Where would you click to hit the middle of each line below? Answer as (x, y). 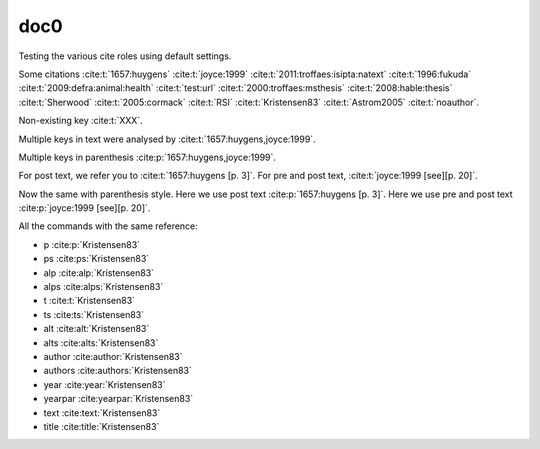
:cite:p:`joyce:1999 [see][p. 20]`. (84, 208)
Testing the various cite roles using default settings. (125, 56)
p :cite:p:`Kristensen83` (91, 244)
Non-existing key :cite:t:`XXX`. (81, 121)
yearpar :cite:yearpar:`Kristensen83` (118, 399)
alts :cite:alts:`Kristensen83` (101, 342)
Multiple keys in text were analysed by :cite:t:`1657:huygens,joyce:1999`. (167, 139)
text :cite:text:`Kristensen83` (102, 412)
